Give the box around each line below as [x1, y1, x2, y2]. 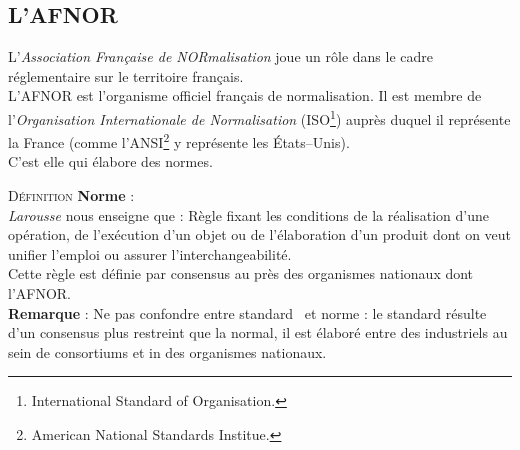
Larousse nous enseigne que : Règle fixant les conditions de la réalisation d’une [8, 204, 489, 225]
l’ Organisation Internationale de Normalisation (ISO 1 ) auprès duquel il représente [8, 105, 511, 129]
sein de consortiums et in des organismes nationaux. [8, 341, 327, 362]
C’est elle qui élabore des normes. [8, 151, 213, 172]
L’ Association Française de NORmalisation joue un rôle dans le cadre [8, 46, 433, 67]
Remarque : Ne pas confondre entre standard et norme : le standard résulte [8, 302, 487, 323]
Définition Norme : [8, 185, 135, 206]
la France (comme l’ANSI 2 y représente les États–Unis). [8, 129, 350, 152]
